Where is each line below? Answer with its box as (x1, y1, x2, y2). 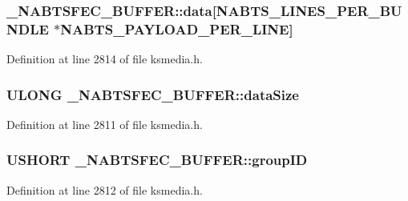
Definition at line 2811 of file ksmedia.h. (6, 115, 203, 132)
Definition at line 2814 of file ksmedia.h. (6, 50, 203, 67)
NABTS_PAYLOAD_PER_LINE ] (60, 18, 293, 38)
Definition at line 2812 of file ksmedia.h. (6, 181, 203, 198)
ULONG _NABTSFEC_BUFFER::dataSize (6, 84, 299, 104)
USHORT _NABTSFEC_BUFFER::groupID (6, 150, 308, 170)
